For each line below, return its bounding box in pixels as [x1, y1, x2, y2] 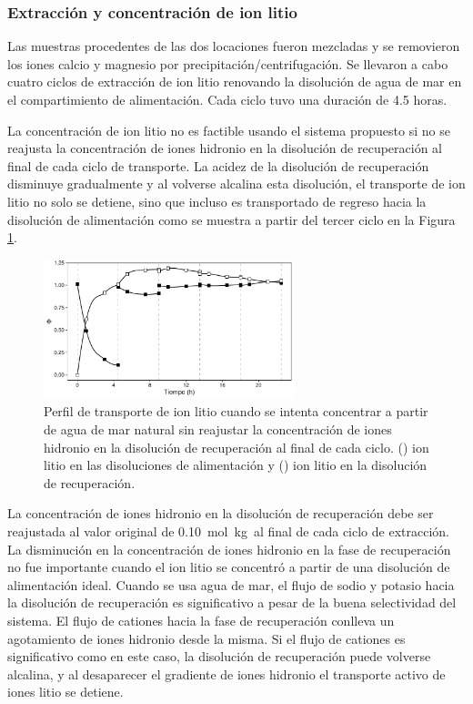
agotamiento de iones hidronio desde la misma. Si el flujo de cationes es [7, 628, 406, 648]
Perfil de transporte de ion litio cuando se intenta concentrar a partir [44, 402, 428, 421]
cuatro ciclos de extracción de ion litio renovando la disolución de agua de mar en [7, 72, 462, 91]
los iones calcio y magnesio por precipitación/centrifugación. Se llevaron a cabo [7, 54, 448, 73]
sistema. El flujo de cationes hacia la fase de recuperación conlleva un [7, 610, 395, 629]
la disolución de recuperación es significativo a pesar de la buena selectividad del [7, 593, 457, 612]
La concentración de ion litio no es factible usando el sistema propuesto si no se [7, 120, 450, 139]
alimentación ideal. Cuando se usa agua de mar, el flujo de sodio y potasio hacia [7, 575, 455, 594]
